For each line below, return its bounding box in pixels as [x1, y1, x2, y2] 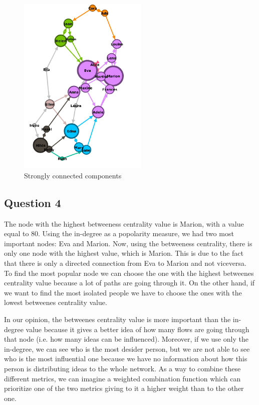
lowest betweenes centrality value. [4, 297, 107, 308]
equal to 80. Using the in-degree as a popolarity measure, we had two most [4, 228, 234, 239]
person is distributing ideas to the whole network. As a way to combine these [4, 363, 241, 373]
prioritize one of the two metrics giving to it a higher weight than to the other [4, 383, 244, 393]
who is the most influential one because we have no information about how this [4, 353, 247, 364]
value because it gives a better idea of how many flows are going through [26, 324, 249, 334]
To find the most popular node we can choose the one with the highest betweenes [4, 267, 254, 278]
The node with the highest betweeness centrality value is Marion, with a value [4, 218, 244, 229]
